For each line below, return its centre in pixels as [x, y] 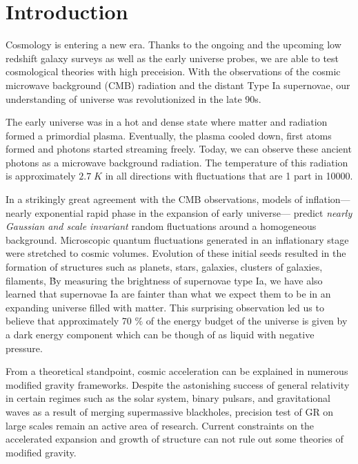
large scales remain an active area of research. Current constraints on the [160, 425]
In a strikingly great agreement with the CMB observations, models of [154, 199]
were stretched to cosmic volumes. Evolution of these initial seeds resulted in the [176, 253]
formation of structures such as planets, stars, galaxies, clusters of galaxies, [164, 267]
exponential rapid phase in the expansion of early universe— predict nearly [193, 212]
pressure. [24, 348]
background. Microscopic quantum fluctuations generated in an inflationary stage [177, 239]
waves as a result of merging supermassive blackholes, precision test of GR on [170, 411]
